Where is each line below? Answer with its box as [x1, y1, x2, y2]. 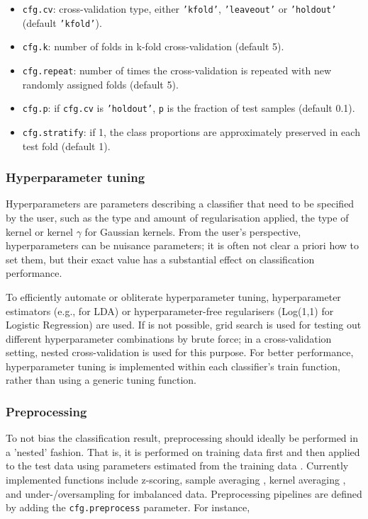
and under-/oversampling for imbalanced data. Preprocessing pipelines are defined [6, 486, 362, 501]
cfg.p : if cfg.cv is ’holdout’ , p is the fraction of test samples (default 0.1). [22, 101, 355, 115]
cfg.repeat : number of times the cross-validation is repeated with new [22, 62, 332, 77]
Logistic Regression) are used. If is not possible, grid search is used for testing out [6, 317, 362, 332]
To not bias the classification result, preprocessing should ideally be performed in [6, 430, 358, 445]
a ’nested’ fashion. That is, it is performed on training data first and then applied [6, 444, 360, 459]
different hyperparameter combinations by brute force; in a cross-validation [6, 331, 332, 346]
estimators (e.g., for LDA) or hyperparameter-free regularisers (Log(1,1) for [6, 303, 334, 318]
